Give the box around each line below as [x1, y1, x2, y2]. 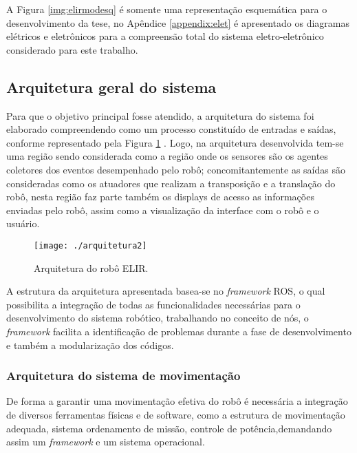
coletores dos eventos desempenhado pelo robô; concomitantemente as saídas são [6, 162, 345, 176]
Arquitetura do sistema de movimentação [6, 367, 241, 384]
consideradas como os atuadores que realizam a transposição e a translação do [6, 176, 336, 190]
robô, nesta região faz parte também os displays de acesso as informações [6, 189, 314, 204]
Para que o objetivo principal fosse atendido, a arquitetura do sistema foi [6, 108, 314, 123]
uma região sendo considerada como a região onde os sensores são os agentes [6, 149, 328, 163]
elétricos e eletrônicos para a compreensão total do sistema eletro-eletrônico [6, 29, 324, 43]
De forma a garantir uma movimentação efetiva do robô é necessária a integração [6, 394, 348, 408]
